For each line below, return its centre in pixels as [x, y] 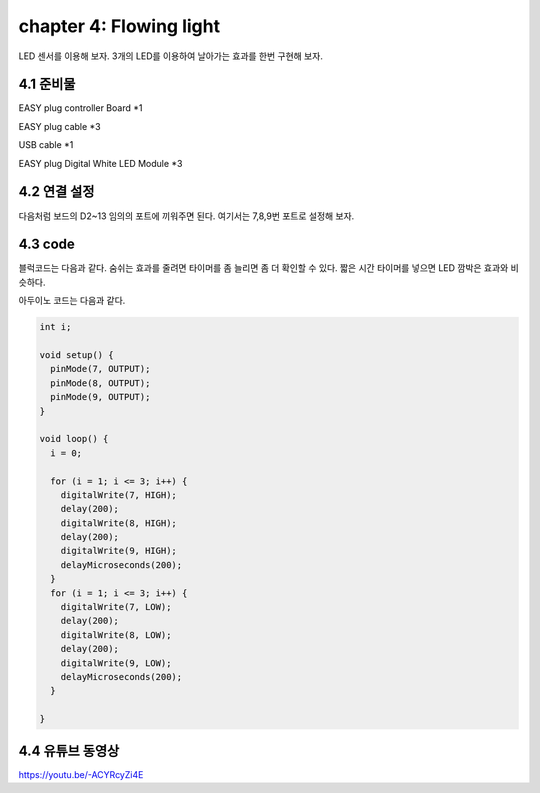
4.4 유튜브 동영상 [69, 750]
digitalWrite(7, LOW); [116, 607]
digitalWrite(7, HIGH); [118, 494]
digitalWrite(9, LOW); [116, 663]
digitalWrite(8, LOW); [116, 634]
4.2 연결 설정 [56, 191]
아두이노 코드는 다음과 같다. [72, 301]
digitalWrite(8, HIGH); [118, 523]
